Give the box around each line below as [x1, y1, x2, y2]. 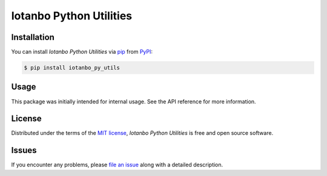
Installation [11, 32, 54, 42]
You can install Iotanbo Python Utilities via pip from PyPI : [11, 48, 153, 56]
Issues [11, 145, 37, 155]
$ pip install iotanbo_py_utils [24, 64, 121, 71]
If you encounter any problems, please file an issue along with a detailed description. [11, 161, 223, 169]
